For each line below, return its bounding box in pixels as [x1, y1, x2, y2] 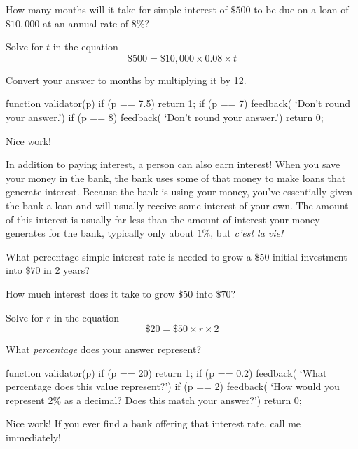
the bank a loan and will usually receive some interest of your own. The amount [6, 198, 349, 212]
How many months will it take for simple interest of [6, 2, 228, 16]
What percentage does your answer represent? [6, 342, 202, 357]
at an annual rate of [42, 15, 129, 30]
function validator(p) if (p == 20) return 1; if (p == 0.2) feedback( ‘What [6, 365, 327, 380]
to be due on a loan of [254, 2, 349, 16]
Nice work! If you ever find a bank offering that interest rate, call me [6, 416, 301, 431]
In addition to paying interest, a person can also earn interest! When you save [6, 157, 340, 172]
